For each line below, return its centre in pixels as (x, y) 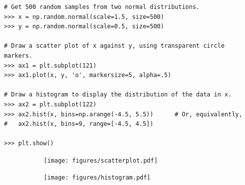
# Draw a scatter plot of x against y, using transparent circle (114, 46)
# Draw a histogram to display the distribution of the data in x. (118, 95)
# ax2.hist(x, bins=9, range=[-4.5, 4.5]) (79, 124)
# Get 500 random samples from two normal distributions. (102, 7)
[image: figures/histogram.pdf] (97, 177)
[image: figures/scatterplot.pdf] (101, 160)
